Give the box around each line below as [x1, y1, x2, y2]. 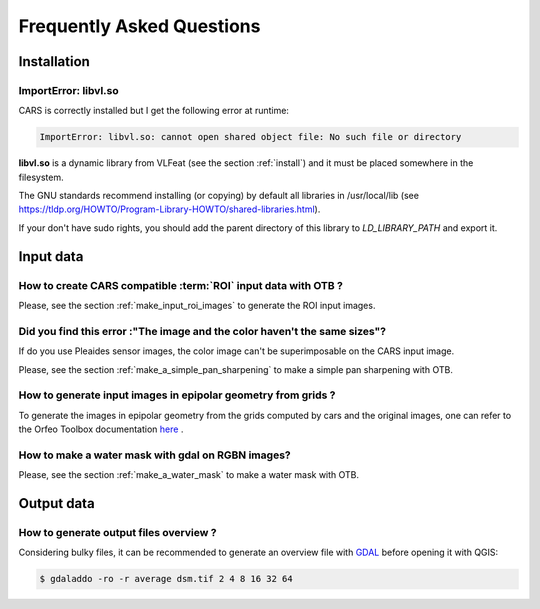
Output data [18, 495, 95, 512]
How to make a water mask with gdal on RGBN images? [18, 448, 291, 462]
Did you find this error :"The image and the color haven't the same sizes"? [18, 324, 387, 338]
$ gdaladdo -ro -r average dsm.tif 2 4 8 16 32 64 [39, 573, 294, 585]
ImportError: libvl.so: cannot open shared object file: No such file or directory [39, 131, 462, 143]
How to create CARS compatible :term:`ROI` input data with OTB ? [18, 278, 344, 292]
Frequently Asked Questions [18, 15, 261, 37]
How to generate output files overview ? [18, 525, 217, 539]
